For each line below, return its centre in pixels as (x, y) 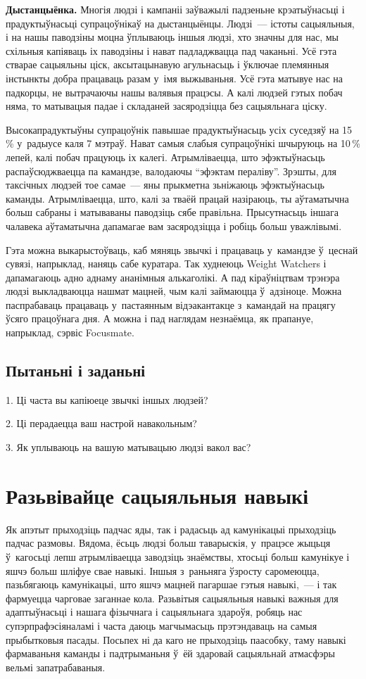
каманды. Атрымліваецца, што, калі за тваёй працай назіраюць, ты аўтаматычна (177, 198)
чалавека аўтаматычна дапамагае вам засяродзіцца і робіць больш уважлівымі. (174, 226)
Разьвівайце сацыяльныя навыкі (157, 495)
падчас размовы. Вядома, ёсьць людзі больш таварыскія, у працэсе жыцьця (168, 543)
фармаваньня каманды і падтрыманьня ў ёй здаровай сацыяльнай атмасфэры (170, 653)
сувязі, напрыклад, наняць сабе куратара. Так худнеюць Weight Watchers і (166, 264)
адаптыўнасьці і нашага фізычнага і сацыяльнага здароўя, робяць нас (154, 612)
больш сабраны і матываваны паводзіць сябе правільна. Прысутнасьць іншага (172, 212)
